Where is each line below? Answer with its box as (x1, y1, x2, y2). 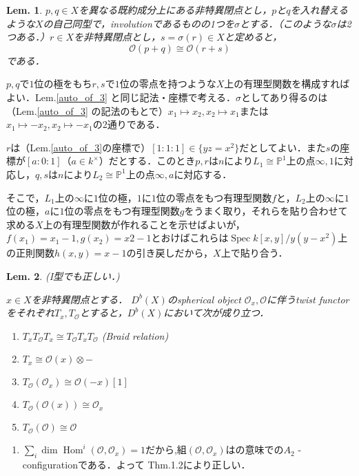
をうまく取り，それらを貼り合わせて (184, 204, 348, 218)
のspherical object (167, 292, 241, 306)
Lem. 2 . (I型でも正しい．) (6, 268, 120, 283)
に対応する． (174, 166, 232, 181)
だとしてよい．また (239, 140, 326, 154)
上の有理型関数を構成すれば (224, 76, 350, 91)
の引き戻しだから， (126, 246, 214, 260)
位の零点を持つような (119, 76, 216, 91)
